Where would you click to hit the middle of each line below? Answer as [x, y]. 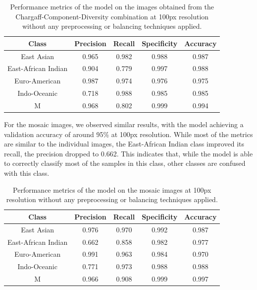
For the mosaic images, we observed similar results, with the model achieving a [124, 124]
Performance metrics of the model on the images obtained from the [112, 6]
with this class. [27, 173]
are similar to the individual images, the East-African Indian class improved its [124, 144]
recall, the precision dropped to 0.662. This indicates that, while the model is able [128, 153]
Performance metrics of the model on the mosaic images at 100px [112, 189]
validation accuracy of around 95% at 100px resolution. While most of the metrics [128, 134]
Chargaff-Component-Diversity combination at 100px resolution [112, 16]
